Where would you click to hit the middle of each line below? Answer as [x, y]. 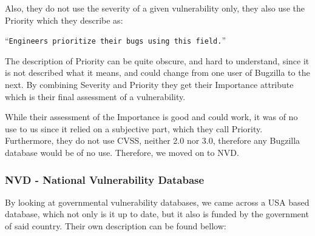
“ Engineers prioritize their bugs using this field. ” [115, 40]
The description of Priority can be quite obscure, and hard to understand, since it [157, 60]
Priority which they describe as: [64, 20]
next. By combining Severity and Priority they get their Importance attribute [149, 85]
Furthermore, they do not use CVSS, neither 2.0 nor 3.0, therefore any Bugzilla [153, 140]
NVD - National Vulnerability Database [105, 179]
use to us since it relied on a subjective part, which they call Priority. [134, 128]
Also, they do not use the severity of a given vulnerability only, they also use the [155, 8]
